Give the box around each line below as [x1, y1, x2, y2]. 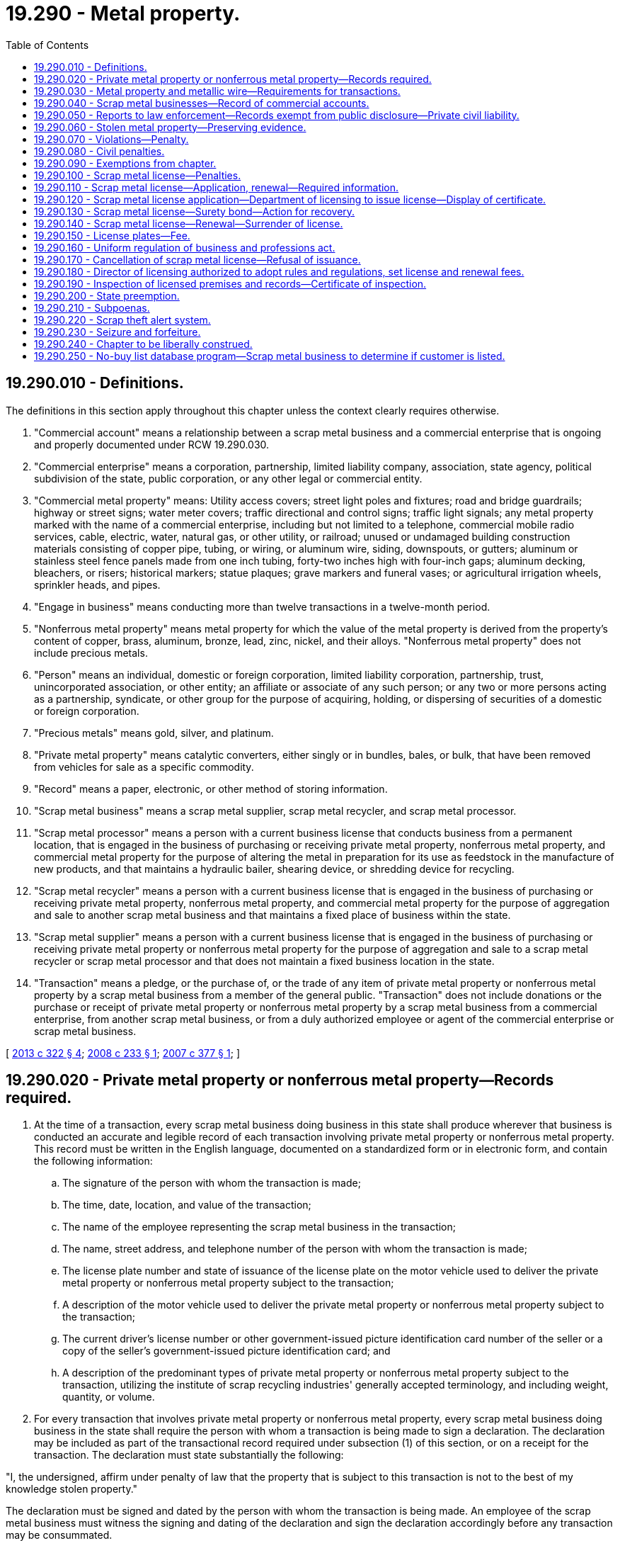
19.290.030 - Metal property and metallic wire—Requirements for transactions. [34, 84, 401, 97]
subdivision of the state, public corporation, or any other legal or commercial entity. [34, 472, 423, 485]
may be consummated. [6, 1529, 113, 1542]
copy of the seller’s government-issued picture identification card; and [62, 1345, 391, 1357]
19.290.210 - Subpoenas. [34, 301, 150, 314]
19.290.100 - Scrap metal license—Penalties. [34, 169, 241, 181]
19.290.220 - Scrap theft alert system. [34, 313, 211, 326]
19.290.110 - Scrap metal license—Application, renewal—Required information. [34, 181, 399, 193]
